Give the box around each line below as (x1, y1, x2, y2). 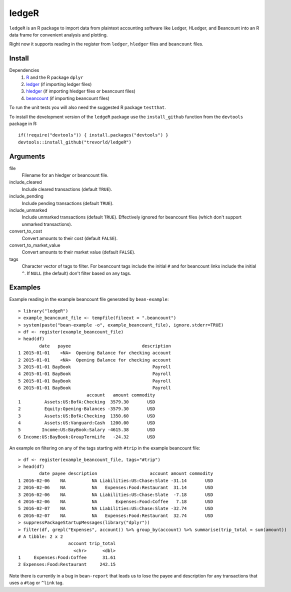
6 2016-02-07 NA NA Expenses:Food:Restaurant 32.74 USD (18, 512, 213, 518)
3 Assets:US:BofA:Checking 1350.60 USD (18, 413, 155, 418)
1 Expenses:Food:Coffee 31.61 (18, 555, 116, 560)
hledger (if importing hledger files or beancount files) (26, 88, 136, 94)
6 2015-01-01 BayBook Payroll (18, 385, 171, 391)
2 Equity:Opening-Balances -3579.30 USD (18, 406, 155, 412)
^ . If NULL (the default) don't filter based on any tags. (21, 270, 131, 276)
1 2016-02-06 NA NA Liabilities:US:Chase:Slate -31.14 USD (18, 477, 213, 483)
